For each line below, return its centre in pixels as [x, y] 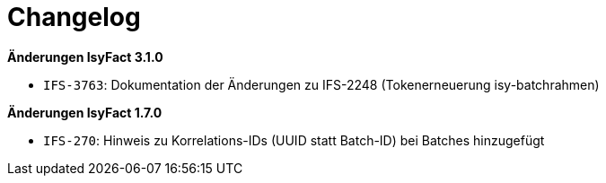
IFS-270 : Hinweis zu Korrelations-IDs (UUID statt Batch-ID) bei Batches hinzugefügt [294, 140]
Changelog [74, 17]
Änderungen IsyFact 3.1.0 [85, 57]
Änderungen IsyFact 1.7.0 [85, 112]
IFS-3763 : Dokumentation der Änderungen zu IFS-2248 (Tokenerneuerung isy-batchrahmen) [321, 84]
